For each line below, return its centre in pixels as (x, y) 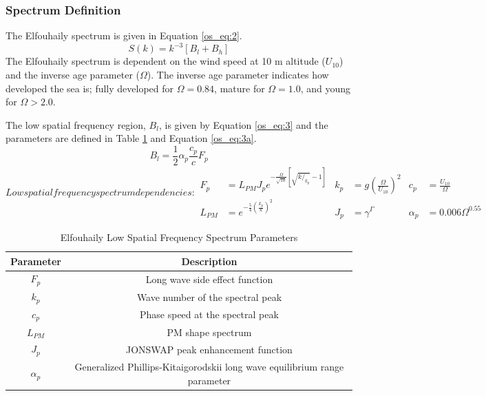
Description (209, 261)
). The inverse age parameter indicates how (238, 74)
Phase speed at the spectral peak (209, 314)
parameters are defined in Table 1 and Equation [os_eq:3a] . (131, 138)
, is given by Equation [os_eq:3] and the (243, 124)
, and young (326, 88)
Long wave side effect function (209, 279)
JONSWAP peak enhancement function (209, 349)
